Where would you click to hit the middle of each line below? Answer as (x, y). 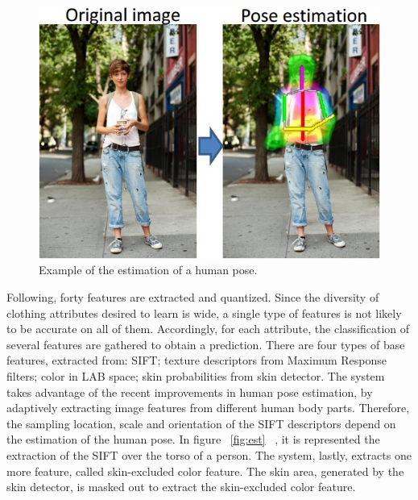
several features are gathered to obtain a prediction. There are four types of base (206, 344)
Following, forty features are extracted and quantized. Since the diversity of (193, 297)
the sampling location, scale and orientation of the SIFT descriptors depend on (201, 423)
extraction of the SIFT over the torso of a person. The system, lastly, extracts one (209, 455)
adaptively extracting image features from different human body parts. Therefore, (208, 408)
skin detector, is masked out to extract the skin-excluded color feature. (181, 487)
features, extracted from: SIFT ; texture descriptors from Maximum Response (197, 360)
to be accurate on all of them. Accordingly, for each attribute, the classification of (208, 329)
